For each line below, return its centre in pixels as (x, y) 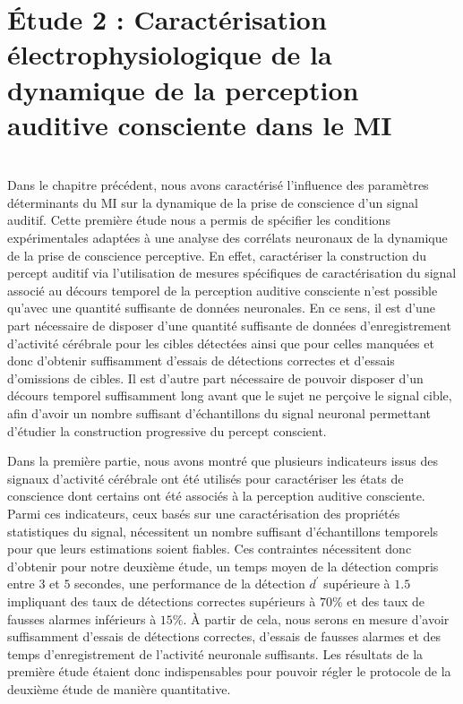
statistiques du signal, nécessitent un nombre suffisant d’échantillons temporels (223, 531)
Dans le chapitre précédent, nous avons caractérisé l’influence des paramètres (218, 185)
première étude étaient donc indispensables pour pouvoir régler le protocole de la (229, 671)
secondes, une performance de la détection (190, 584)
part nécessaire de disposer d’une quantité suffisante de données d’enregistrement (229, 326)
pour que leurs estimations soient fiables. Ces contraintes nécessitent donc (210, 549)
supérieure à (357, 584)
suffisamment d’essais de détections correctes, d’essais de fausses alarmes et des (224, 636)
